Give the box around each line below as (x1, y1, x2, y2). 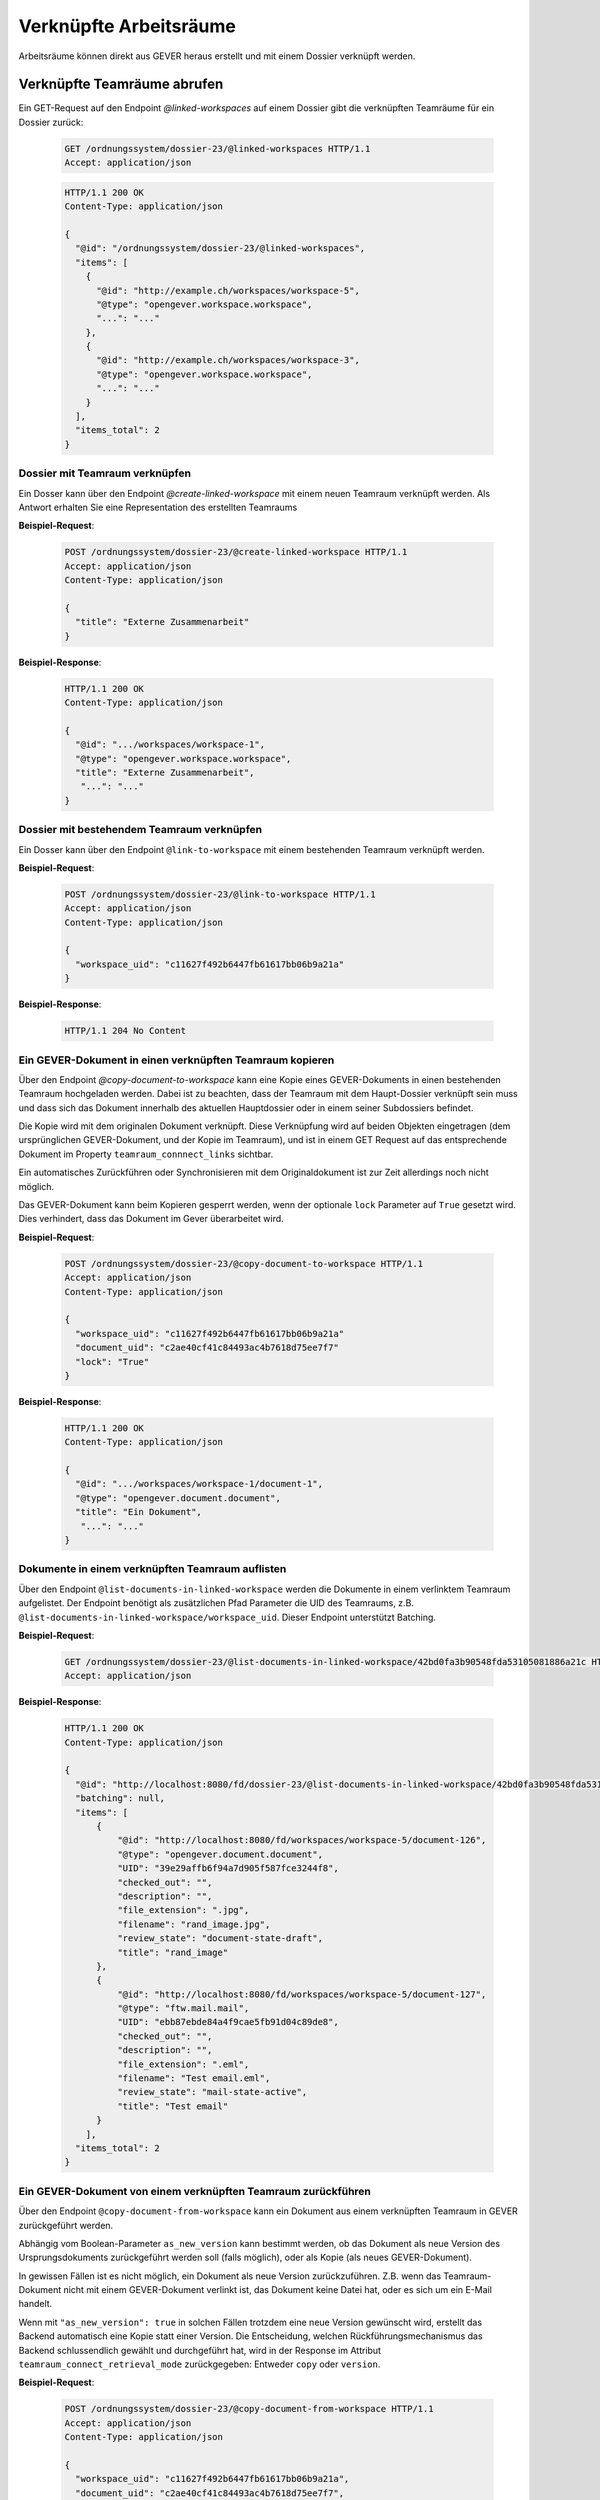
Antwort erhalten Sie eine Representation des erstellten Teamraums (18, 501, 298, 513)
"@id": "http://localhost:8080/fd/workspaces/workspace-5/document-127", (116, 1988, 487, 2000)
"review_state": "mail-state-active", (116, 2086, 308, 2098)
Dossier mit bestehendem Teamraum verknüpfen (18, 823, 263, 837)
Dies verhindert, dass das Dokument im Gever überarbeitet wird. (18, 1213, 284, 1225)
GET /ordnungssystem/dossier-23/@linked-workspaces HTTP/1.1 (64, 143, 371, 154)
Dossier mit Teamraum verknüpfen (18, 466, 192, 480)
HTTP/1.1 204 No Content (64, 1025, 187, 1037)
